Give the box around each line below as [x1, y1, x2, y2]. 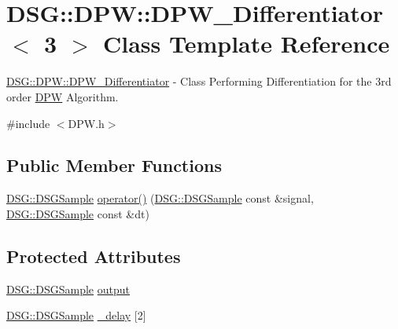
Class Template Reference [102, 27, 390, 60]
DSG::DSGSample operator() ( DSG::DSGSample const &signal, [6, 190, 314, 207]
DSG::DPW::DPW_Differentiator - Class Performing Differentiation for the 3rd [6, 73, 392, 90]
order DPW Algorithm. [6, 88, 119, 104]
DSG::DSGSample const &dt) [6, 205, 149, 221]
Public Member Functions [6, 153, 222, 177]
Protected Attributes [6, 243, 181, 268]
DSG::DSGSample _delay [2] [6, 307, 146, 324]
